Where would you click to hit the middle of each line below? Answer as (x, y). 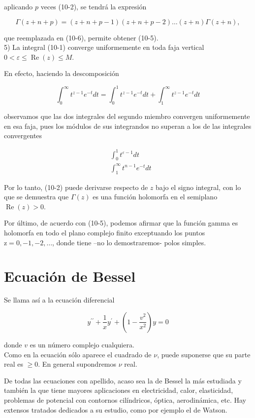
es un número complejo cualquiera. (82, 344)
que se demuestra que (36, 197)
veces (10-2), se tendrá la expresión (94, 6)
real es (14, 364)
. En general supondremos (77, 364)
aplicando (18, 6)
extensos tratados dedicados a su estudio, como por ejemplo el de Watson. (116, 409)
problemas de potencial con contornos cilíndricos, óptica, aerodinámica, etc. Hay (125, 399)
